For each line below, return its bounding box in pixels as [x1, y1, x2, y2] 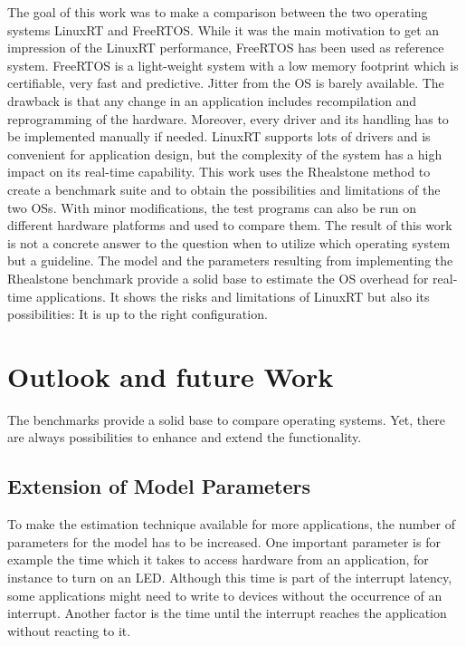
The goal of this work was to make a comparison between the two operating [7, 3, 428, 21]
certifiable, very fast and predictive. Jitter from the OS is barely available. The [7, 73, 444, 92]
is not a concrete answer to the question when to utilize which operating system [7, 233, 451, 252]
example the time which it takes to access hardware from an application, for [7, 550, 429, 569]
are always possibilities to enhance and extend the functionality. [7, 428, 362, 447]
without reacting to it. [7, 621, 131, 640]
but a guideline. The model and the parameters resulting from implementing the [7, 251, 453, 270]
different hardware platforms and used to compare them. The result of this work [7, 216, 452, 235]
